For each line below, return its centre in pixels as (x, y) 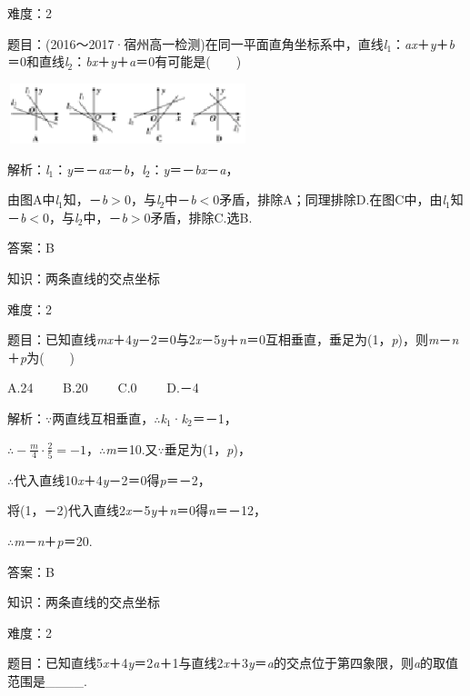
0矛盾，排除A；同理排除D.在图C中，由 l (330, 199)
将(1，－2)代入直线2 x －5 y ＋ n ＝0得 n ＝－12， (137, 510)
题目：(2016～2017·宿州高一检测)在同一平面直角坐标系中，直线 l (197, 43)
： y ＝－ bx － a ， (195, 169)
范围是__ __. (47, 681)
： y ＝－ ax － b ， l (100, 169)
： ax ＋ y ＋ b (423, 43)
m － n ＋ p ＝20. (53, 541)
